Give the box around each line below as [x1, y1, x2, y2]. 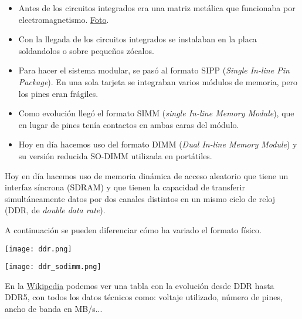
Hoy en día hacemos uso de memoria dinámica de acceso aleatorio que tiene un [5, 169, 289, 182]
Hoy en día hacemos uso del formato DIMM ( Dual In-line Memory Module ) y [18, 138, 297, 150]
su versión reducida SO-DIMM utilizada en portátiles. [18, 149, 212, 162]
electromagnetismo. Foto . [18, 13, 109, 25]
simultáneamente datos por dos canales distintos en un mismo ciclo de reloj [5, 192, 276, 204]
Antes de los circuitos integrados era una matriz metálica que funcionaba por [18, 2, 296, 14]
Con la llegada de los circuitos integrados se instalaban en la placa [18, 33, 257, 45]
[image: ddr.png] [5, 244, 72, 253]
